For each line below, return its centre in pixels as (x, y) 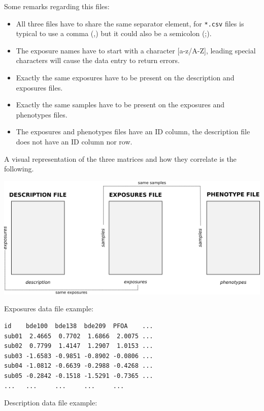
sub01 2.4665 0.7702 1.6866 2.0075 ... (79, 336)
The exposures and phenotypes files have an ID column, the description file (133, 131)
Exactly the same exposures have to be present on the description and (125, 78)
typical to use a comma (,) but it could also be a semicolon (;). (114, 33)
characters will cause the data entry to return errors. (98, 60)
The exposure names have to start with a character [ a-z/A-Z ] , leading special (136, 50)
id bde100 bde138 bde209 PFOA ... (79, 326)
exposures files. (39, 87)
